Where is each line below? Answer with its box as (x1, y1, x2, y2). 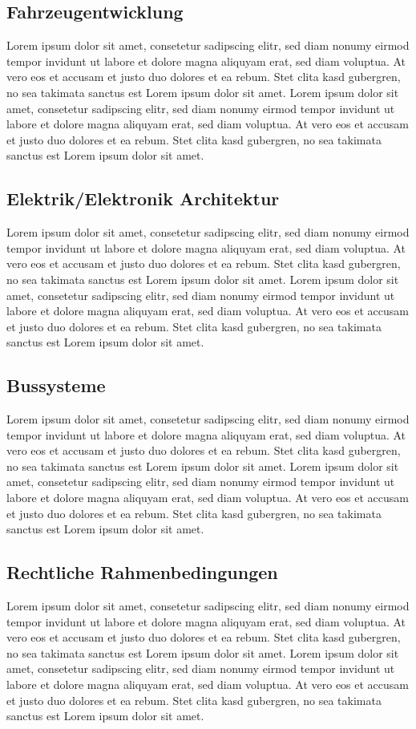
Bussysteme (6, 373, 106, 398)
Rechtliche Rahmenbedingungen (6, 560, 278, 585)
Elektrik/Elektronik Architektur (6, 186, 280, 211)
